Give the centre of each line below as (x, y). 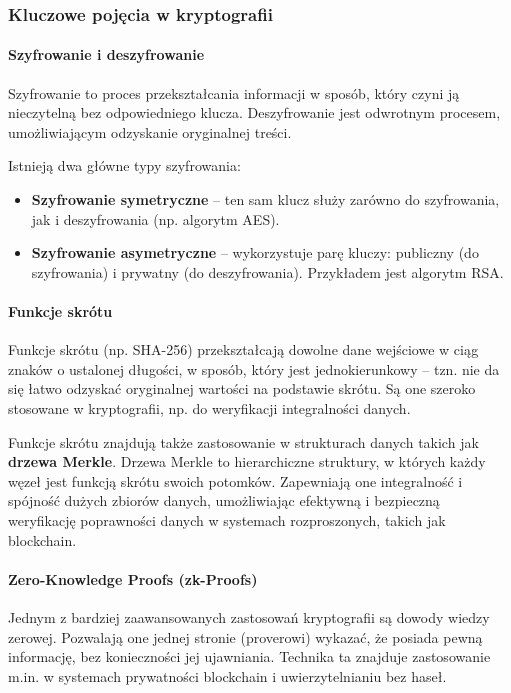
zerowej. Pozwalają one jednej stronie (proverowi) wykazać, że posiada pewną (245, 636)
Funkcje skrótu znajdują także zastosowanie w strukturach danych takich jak (243, 441)
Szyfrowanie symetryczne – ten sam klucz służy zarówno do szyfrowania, (265, 199)
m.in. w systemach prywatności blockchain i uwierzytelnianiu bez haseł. (227, 675)
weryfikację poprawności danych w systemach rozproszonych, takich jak (227, 519)
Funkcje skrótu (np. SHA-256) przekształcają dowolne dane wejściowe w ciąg (243, 349)
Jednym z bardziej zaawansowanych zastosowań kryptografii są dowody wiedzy (249, 616)
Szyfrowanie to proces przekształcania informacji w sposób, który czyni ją (234, 92)
